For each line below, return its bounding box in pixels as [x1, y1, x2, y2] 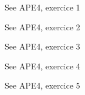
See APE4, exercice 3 [5, 40, 80, 52]
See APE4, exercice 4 [5, 59, 80, 72]
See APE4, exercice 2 [5, 20, 80, 33]
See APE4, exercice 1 [5, 1, 80, 13]
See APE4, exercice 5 [5, 79, 80, 92]
